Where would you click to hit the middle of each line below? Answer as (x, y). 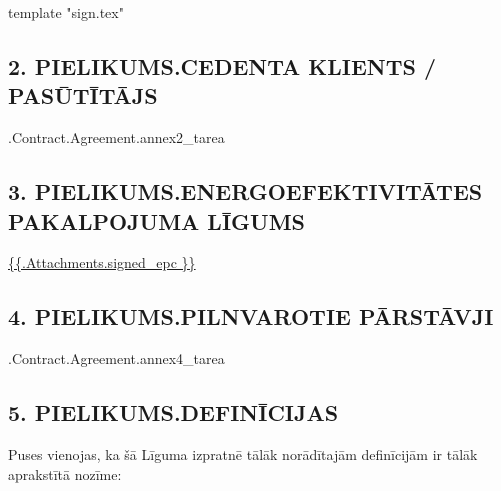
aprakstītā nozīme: (65, 473)
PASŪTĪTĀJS (83, 95)
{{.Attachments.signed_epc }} (102, 262)
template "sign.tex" (66, 12)
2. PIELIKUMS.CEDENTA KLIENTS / (222, 65)
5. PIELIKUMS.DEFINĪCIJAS (173, 412)
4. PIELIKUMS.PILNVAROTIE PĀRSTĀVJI (251, 316)
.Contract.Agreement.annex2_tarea (116, 137)
